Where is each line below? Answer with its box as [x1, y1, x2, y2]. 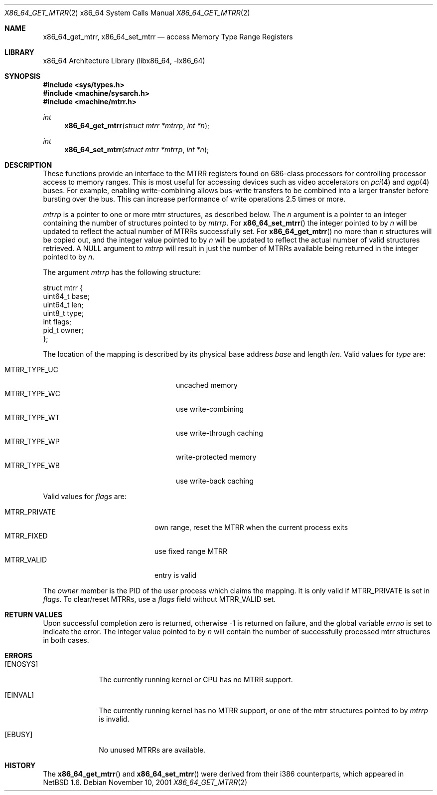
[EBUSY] [4, 730, 33, 739]
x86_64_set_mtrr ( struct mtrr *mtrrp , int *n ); [64, 145, 209, 154]
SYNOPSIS [4, 72, 41, 80]
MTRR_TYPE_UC [4, 365, 58, 374]
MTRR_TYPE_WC [4, 389, 60, 398]
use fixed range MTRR [154, 547, 228, 555]
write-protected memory [176, 453, 257, 461]
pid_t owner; [43, 326, 84, 334]
